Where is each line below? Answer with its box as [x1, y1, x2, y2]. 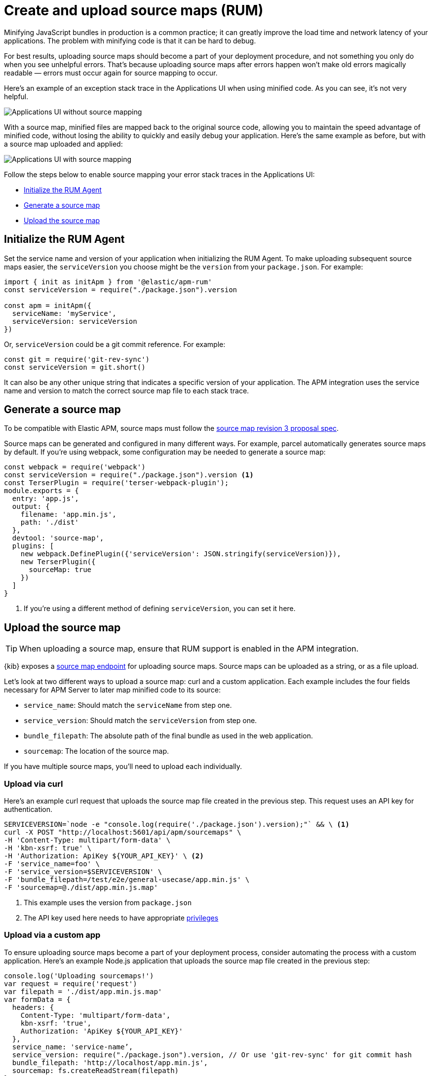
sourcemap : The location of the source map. [24, 747, 169, 756]
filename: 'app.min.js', [20, 510, 117, 519]
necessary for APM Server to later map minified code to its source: [4, 686, 221, 694]
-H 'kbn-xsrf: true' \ [4, 844, 92, 852]
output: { [12, 502, 50, 511]
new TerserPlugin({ [20, 558, 96, 566]
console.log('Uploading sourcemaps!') [4, 971, 154, 980]
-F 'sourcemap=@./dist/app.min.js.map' [4, 884, 158, 892]
